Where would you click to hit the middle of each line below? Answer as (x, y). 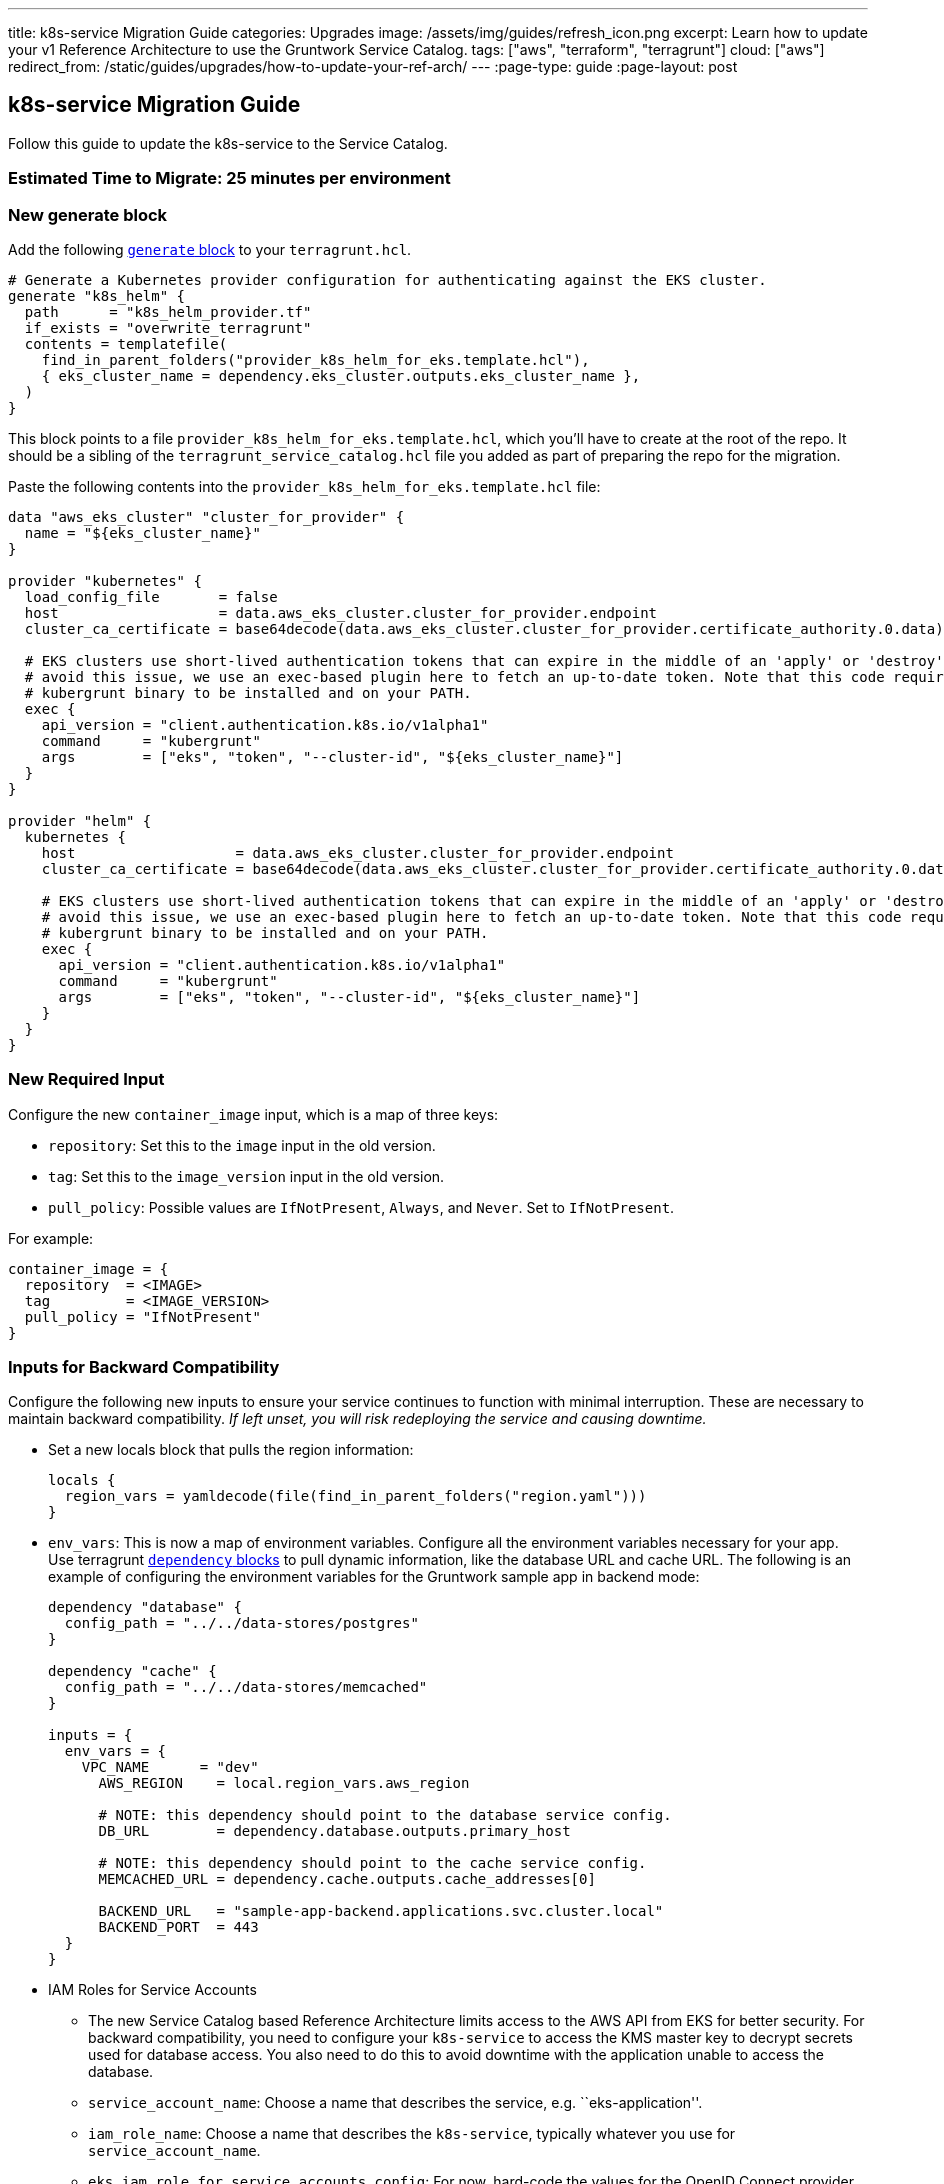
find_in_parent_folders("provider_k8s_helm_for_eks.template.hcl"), (315, 359)
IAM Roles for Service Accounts (152, 1990)
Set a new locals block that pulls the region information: (231, 1450)
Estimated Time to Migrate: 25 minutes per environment (229, 178)
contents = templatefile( (126, 343)
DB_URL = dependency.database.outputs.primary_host (334, 1831)
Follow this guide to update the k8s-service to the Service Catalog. (228, 143)
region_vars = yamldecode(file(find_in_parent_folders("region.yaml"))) (355, 1496)
